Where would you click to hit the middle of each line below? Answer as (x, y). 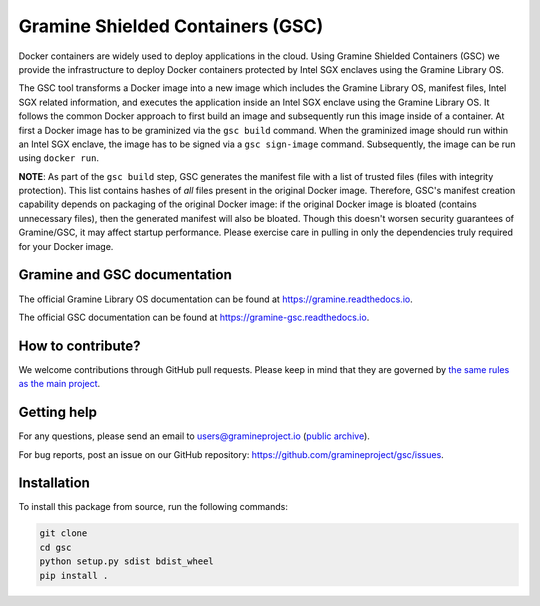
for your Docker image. (66, 246)
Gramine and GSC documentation (125, 275)
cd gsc (55, 547)
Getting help (57, 412)
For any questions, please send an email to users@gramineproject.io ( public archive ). (194, 436)
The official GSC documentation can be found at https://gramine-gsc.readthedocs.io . (194, 317)
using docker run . (59, 158)
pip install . (74, 575)
